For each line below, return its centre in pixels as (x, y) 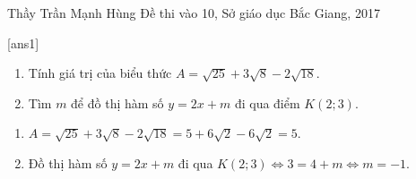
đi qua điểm (267, 102)
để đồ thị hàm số (117, 102)
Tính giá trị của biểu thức (100, 73)
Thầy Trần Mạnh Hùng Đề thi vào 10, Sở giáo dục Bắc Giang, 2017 (194, 13)
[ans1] (23, 43)
